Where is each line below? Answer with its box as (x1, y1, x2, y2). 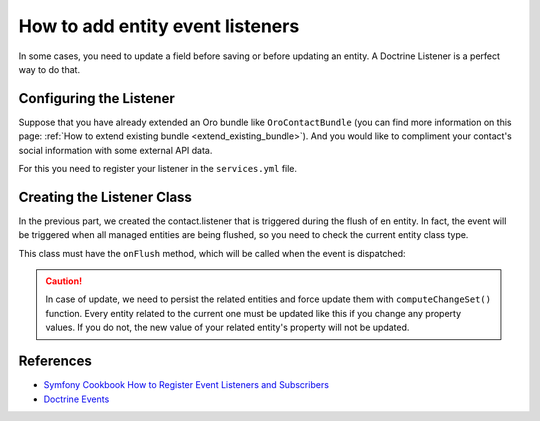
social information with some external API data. (18, 144, 213, 156)
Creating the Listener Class (18, 188, 192, 205)
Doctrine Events (43, 393, 110, 405)
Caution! (45, 275, 83, 287)
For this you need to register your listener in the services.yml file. (18, 163, 298, 175)
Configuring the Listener (18, 90, 175, 107)
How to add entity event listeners (18, 15, 300, 37)
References (18, 353, 92, 370)
